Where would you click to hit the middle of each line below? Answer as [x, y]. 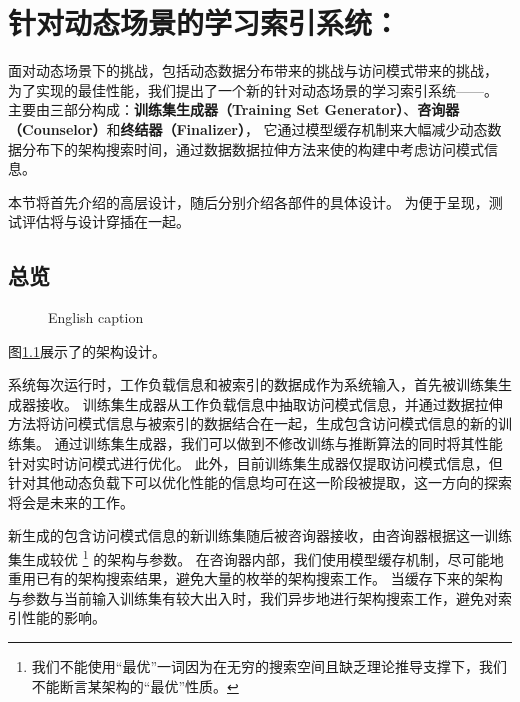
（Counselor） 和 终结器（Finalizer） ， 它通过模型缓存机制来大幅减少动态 [248, 128]
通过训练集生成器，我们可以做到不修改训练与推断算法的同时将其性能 [278, 443]
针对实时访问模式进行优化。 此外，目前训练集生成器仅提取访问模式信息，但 [255, 462]
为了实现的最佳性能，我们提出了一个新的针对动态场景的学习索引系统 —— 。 [253, 89]
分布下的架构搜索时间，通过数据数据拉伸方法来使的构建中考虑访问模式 [252, 148]
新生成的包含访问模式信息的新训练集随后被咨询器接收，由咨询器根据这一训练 [260, 535]
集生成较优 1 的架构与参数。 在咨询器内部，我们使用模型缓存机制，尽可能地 [256, 557]
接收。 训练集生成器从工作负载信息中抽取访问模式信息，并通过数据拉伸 [269, 403]
